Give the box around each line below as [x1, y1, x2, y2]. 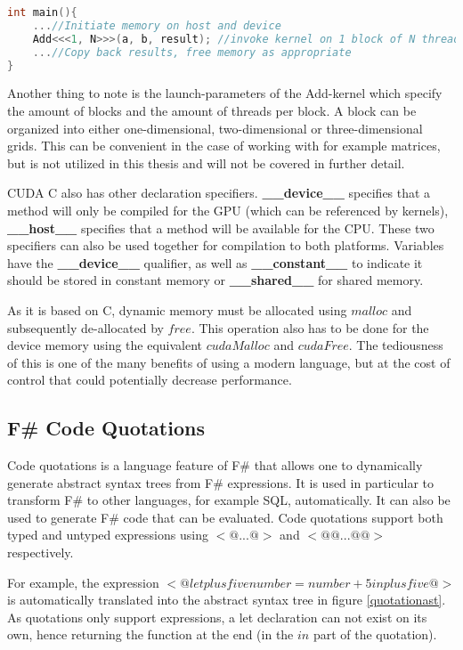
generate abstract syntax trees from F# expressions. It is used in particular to [7, 473, 434, 492]
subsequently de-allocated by [7, 318, 164, 337]
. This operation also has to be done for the [191, 318, 429, 337]
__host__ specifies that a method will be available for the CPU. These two [7, 218, 435, 237]
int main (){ [7, 6, 77, 19]
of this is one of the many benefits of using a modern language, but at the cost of [7, 353, 451, 371]
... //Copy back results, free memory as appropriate [32, 45, 352, 59]
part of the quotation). [313, 625, 437, 644]
